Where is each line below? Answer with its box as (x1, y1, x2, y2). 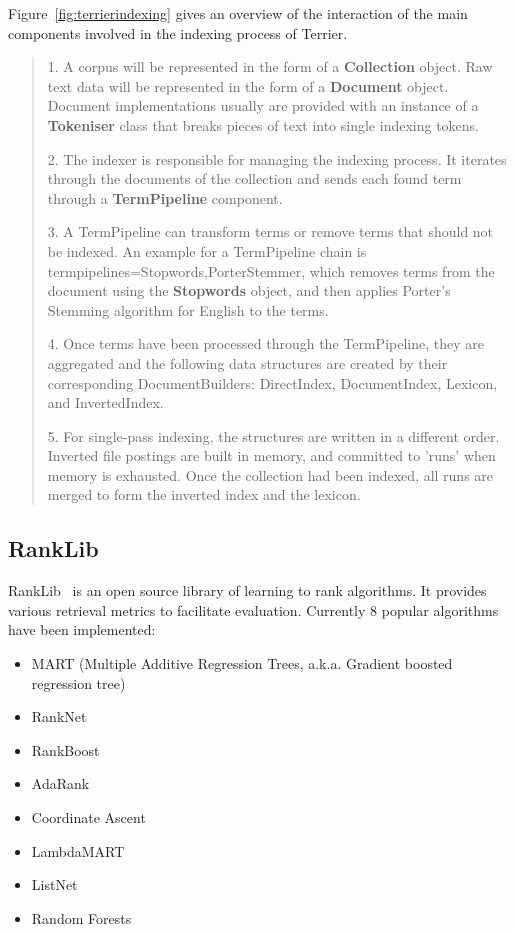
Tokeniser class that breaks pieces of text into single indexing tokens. (47, 114, 480, 135)
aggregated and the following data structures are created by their (47, 352, 448, 373)
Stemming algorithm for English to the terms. (47, 299, 329, 320)
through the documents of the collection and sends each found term (47, 168, 462, 189)
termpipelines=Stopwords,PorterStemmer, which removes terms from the (47, 260, 495, 281)
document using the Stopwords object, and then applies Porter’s (47, 280, 451, 301)
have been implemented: (8, 619, 156, 640)
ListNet (31, 874, 78, 895)
